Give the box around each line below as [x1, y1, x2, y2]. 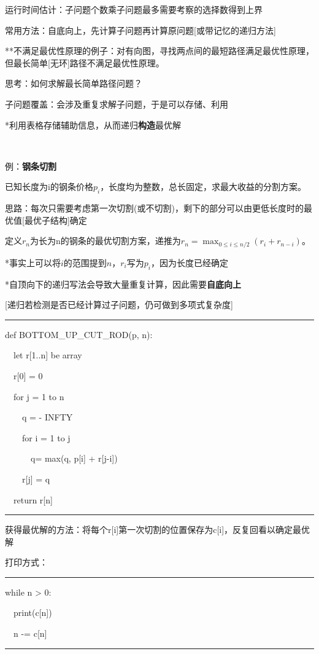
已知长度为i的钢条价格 [5, 180, 93, 193]
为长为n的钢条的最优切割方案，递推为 [30, 234, 181, 247]
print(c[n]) [13, 606, 52, 619]
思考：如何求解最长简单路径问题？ [5, 77, 142, 90]
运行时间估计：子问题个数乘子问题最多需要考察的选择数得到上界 [5, 3, 263, 15]
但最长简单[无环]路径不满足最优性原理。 [5, 56, 164, 69]
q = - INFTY [21, 411, 73, 424]
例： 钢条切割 [5, 159, 56, 172]
